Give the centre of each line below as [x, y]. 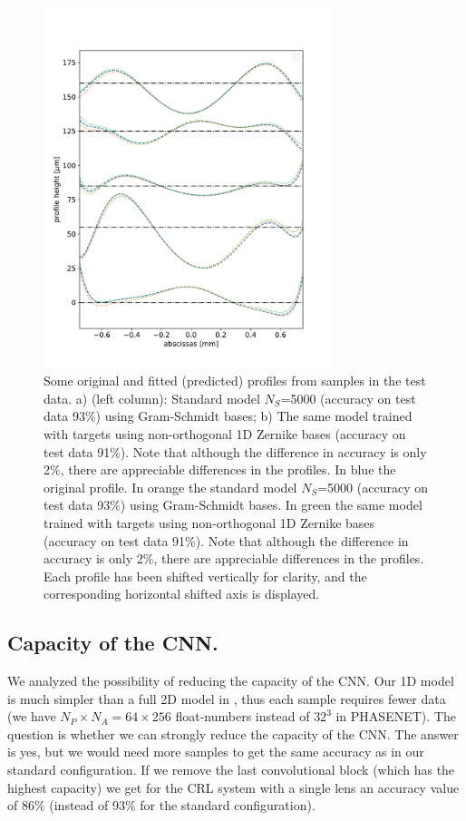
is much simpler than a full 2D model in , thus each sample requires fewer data [227, 698]
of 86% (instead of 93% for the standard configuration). [161, 805]
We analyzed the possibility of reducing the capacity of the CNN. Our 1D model [231, 681]
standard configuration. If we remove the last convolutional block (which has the [231, 770]
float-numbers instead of [243, 716]
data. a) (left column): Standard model [152, 398]
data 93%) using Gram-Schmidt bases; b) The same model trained [228, 416]
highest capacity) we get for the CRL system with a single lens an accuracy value [233, 787]
